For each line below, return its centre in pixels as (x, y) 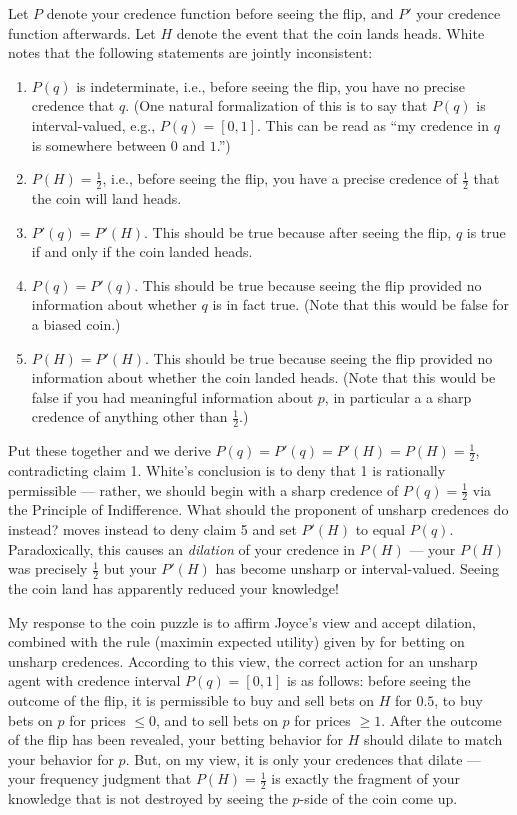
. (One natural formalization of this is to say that (276, 105)
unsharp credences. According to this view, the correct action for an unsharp (243, 660)
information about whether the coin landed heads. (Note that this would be (263, 377)
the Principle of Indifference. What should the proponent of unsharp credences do (258, 509)
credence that (73, 105)
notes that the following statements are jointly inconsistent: (190, 52)
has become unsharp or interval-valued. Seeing (357, 568)
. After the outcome (441, 719)
